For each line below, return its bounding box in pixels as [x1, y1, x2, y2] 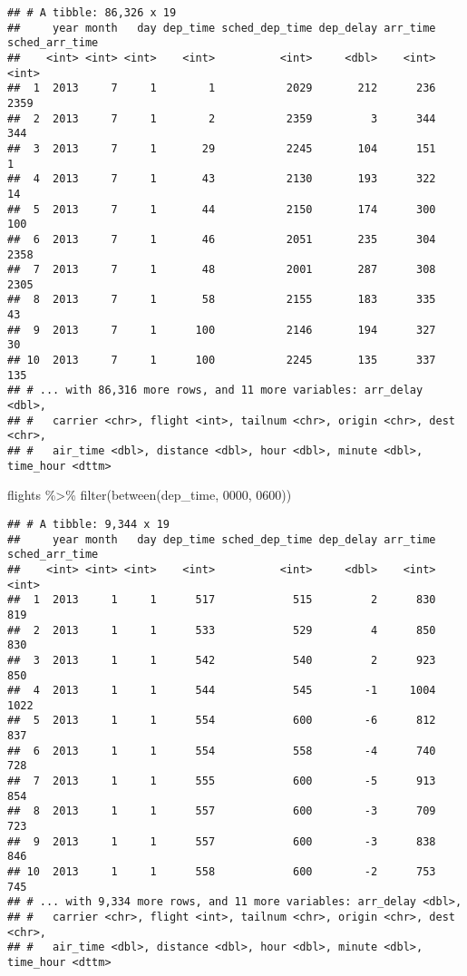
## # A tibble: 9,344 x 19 [7, 517, 170, 531]
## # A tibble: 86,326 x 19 [7, 6, 177, 19]
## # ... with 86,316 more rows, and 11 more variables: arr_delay [7, 384, 423, 397]
